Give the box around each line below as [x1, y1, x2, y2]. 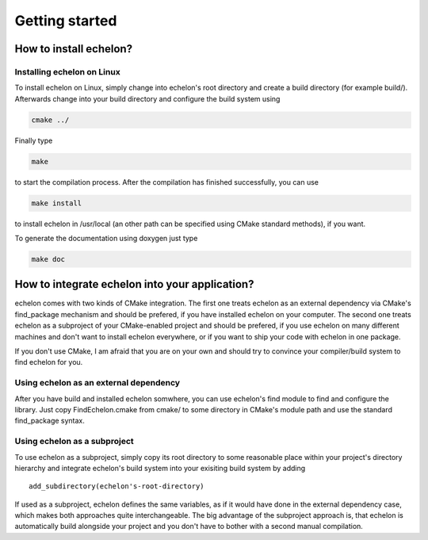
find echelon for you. [14, 358, 83, 367]
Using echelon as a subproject [14, 436, 134, 447]
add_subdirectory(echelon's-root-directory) [29, 482, 205, 491]
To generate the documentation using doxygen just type [14, 234, 198, 243]
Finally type [14, 136, 53, 145]
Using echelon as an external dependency [14, 377, 181, 389]
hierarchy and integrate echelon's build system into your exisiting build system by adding [14, 463, 306, 473]
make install [31, 198, 82, 208]
